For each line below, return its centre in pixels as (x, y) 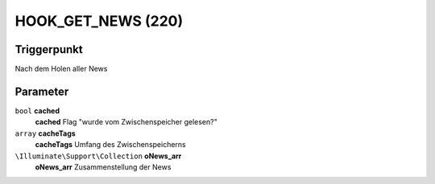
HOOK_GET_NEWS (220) (99, 21)
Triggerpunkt (49, 49)
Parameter (42, 91)
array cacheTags (45, 133)
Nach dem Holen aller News (61, 69)
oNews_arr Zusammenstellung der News (103, 167)
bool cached (37, 110)
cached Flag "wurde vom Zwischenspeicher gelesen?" (126, 122)
